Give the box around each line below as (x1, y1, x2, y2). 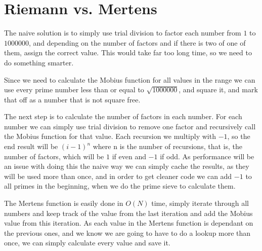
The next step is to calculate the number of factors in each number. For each (4, 111, 242, 122)
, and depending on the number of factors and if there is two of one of (29, 37, 246, 48)
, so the (227, 131, 250, 141)
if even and (112, 151, 146, 161)
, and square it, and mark (179, 84, 258, 95)
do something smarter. (4, 57, 74, 67)
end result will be (4, 141, 58, 152)
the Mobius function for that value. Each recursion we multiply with (4, 131, 216, 141)
